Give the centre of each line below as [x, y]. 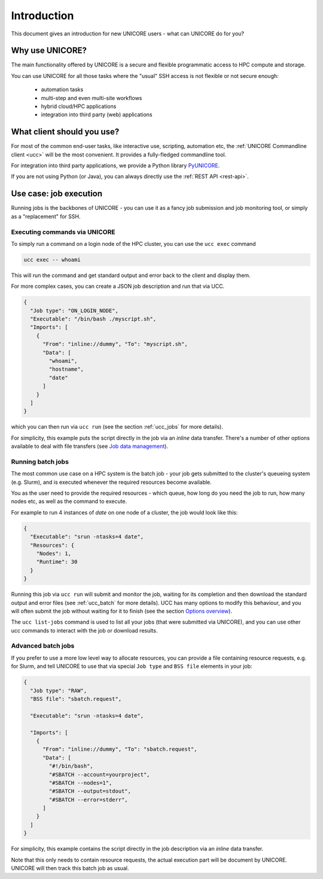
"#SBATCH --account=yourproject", [99, 774]
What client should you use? [65, 132]
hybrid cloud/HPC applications [79, 106]
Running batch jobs [40, 462]
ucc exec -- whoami [52, 260]
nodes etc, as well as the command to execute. [69, 501]
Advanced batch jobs [43, 646]
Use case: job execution [57, 194]
